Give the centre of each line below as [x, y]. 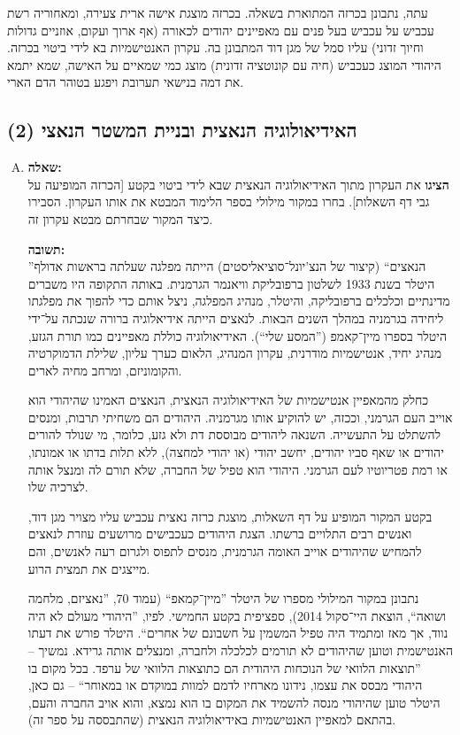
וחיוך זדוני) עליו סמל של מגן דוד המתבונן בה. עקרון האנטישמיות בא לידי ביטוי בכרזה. [215, 47]
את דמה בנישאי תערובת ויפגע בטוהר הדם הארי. [126, 82]
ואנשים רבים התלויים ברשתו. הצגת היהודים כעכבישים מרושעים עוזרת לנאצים [220, 534]
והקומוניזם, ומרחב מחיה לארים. [105, 370]
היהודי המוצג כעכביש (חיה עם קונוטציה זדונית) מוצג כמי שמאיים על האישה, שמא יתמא [224, 64]
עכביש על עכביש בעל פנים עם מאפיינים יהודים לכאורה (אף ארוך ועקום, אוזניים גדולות [221, 30]
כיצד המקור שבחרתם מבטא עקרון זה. [120, 218]
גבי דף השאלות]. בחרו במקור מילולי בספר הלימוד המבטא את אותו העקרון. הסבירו [229, 201]
